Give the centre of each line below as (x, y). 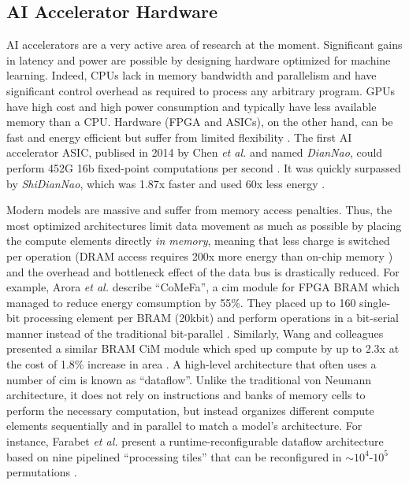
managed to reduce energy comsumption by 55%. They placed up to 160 (181, 302)
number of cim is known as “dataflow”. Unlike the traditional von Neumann (189, 379)
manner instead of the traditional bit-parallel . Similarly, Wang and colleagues (195, 333)
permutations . (42, 472)
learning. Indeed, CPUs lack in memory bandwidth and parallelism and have (191, 75)
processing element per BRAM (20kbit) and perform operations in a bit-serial (211, 318)
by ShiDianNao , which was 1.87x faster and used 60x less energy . (166, 183)
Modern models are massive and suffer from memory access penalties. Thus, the (199, 210)
